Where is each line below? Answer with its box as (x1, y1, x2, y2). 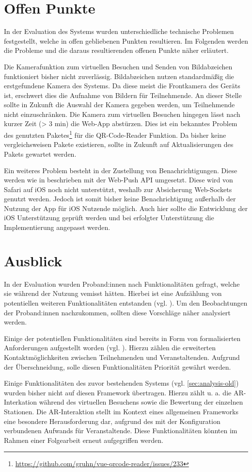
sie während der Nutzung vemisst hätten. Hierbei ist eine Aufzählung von (4, 288, 222, 298)
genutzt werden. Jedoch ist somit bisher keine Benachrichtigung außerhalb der (4, 194, 236, 204)
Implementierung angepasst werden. (4, 222, 110, 232)
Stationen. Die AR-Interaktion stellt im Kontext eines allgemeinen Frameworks (4, 406, 238, 416)
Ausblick (4, 250, 63, 270)
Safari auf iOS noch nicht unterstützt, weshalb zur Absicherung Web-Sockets (4, 184, 232, 194)
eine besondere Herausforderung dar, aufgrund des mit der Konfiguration (4, 416, 220, 426)
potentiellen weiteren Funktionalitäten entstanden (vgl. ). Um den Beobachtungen (4, 297, 248, 308)
